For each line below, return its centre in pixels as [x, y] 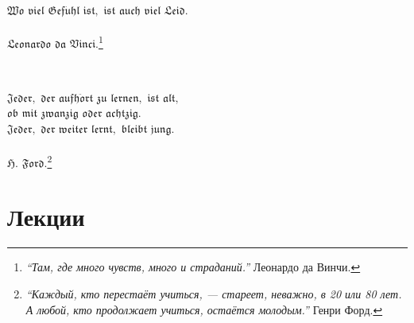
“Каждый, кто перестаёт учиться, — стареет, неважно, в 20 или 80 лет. [214, 293]
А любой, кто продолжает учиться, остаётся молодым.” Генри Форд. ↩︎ [204, 309]
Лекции [46, 217]
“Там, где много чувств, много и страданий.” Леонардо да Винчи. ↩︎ [193, 267]
